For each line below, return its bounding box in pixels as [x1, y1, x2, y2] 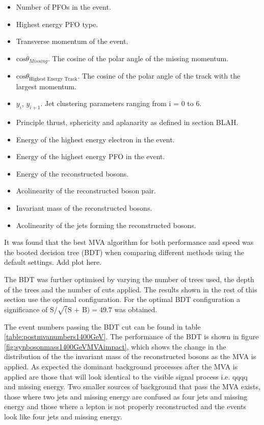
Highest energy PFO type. [16, 18, 98, 29]
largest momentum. [16, 81, 76, 91]
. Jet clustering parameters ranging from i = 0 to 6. [40, 98, 202, 109]
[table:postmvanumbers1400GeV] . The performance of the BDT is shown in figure [4, 331, 259, 342]
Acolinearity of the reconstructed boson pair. [16, 185, 156, 196]
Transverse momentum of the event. [16, 36, 128, 46]
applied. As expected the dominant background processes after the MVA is [4, 361, 238, 371]
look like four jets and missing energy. [4, 411, 122, 421]
